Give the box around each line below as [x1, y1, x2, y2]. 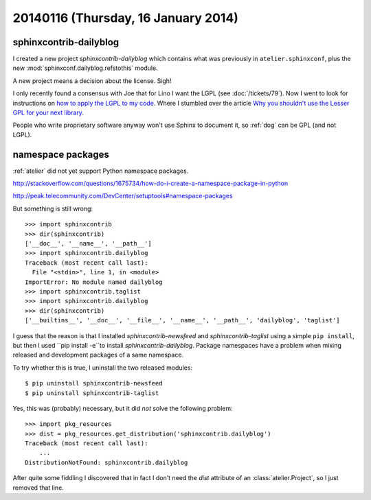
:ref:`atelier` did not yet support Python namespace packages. [12, 167, 189, 175]
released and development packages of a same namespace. [12, 350, 184, 359]
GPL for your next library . [12, 108, 84, 117]
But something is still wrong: [12, 204, 93, 213]
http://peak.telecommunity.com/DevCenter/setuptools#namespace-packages [12, 192, 233, 200]
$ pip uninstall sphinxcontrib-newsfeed [25, 379, 163, 388]
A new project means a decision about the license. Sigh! [12, 76, 172, 85]
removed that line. [12, 484, 65, 492]
